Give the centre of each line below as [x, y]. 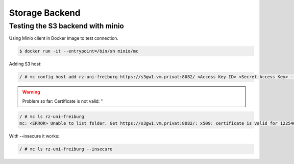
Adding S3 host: [25, 64]
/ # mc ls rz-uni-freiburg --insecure [66, 149]
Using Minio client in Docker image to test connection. [64, 38]
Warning [31, 92]
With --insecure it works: [34, 136]
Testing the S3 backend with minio [67, 26]
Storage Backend [45, 13]
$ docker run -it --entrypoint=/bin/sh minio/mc [79, 51]
